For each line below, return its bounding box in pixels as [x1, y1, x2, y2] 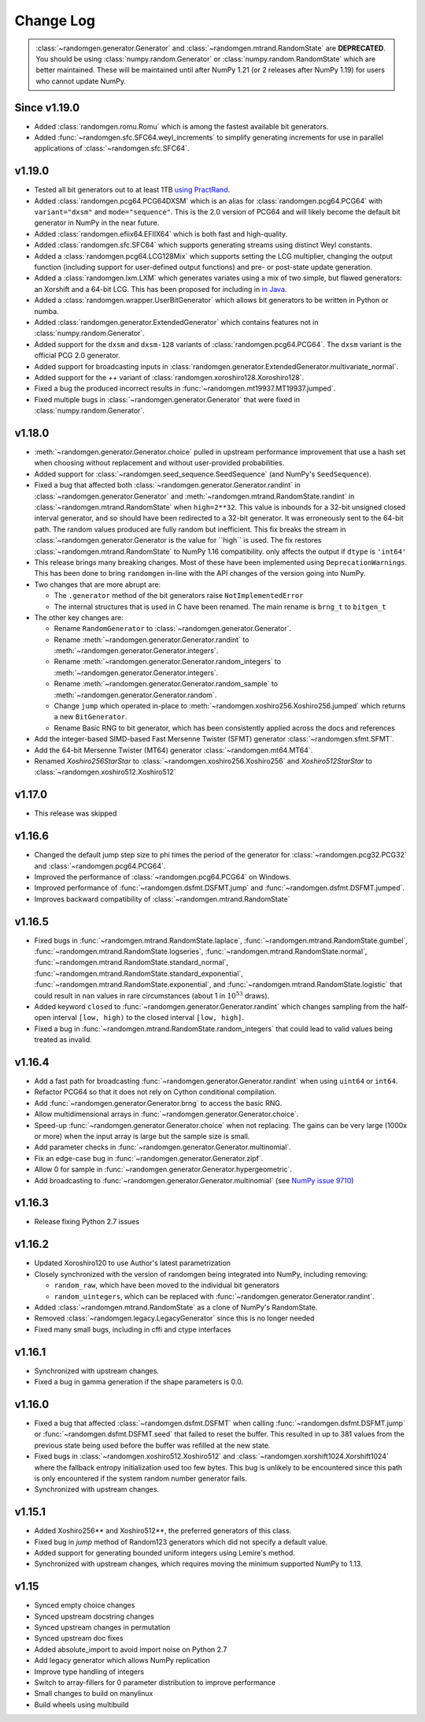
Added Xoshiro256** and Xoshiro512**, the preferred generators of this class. [34, 1526, 292, 1536]
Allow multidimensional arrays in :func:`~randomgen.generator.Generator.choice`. [34, 1109, 299, 1119]
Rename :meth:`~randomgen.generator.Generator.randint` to [54, 635, 249, 644]
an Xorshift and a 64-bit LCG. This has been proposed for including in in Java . [34, 284, 287, 293]
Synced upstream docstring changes [34, 1612, 155, 1621]
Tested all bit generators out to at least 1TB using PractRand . [34, 185, 231, 195]
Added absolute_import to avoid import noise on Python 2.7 [34, 1645, 227, 1654]
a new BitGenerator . [54, 712, 128, 722]
